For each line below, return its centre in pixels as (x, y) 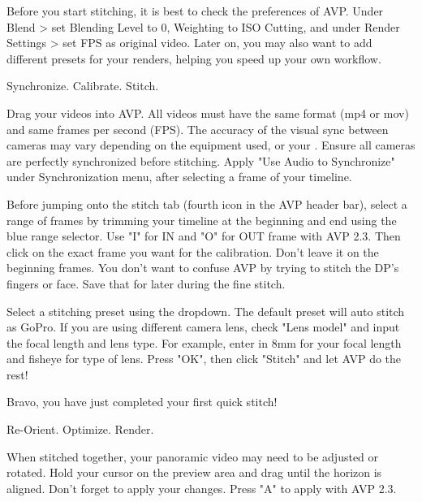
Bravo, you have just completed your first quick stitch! (142, 402)
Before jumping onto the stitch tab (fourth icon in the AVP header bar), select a (207, 203)
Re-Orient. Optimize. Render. (80, 429)
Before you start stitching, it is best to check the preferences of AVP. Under (195, 11)
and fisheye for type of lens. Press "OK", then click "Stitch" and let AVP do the (204, 359)
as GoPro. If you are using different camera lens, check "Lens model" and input (203, 327)
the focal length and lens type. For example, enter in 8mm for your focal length (204, 342)
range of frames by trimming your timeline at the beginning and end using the (202, 220)
